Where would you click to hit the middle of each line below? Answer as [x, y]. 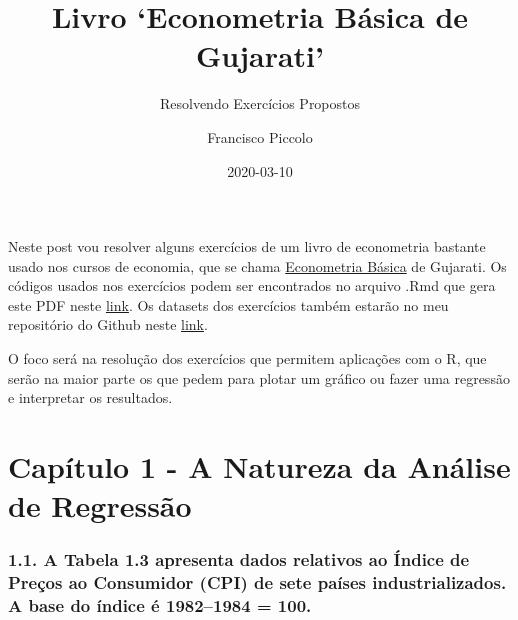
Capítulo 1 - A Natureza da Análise [259, 466]
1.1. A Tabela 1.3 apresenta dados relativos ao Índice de [239, 559]
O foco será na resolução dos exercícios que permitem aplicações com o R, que [247, 358]
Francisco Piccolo [260, 136]
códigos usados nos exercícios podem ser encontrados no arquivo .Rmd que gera [252, 285]
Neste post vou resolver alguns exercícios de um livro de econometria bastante [247, 246]
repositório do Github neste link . [108, 324]
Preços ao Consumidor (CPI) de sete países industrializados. [257, 582]
